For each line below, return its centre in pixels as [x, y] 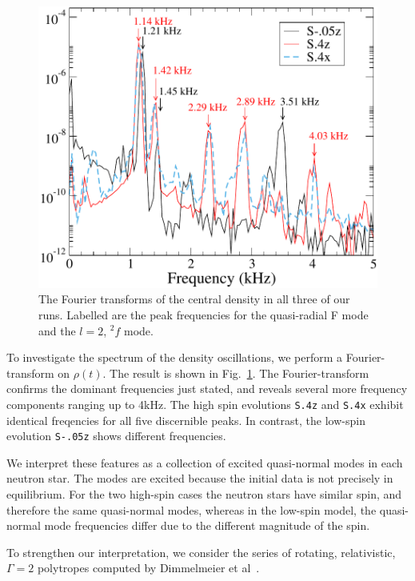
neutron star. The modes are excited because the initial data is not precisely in [200, 478]
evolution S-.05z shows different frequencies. [116, 436]
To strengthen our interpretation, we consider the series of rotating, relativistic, [201, 552]
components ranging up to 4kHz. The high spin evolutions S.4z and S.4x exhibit [205, 404]
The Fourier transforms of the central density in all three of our [194, 299]
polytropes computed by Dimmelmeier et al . [148, 568]
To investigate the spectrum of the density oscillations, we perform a [175, 357]
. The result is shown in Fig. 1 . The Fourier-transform [236, 373]
